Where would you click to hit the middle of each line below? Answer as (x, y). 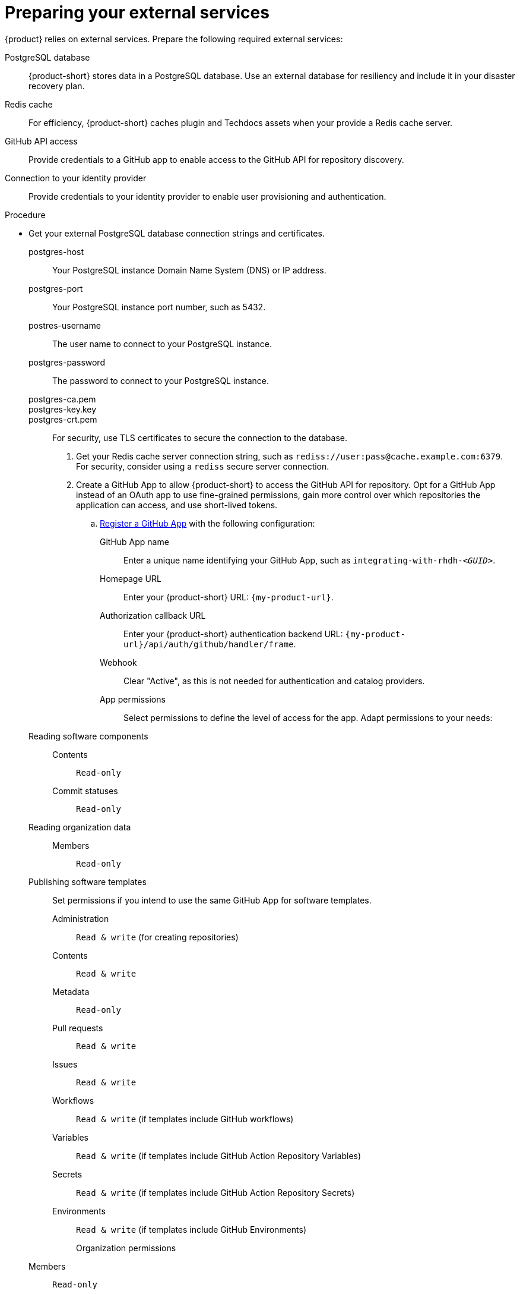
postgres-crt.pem (63, 419)
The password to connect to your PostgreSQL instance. (161, 380)
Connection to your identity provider (76, 178)
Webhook (118, 662)
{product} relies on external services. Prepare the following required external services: (174, 39)
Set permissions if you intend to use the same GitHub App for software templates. (212, 900)
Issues (65, 1064)
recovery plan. (57, 86)
